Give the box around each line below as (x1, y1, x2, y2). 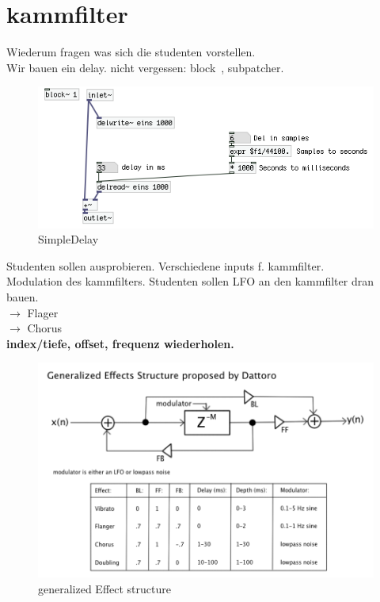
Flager (27, 304, 59, 320)
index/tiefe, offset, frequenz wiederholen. (6, 335, 234, 351)
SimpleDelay (38, 231, 99, 247)
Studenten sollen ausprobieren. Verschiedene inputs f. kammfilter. (6, 257, 325, 274)
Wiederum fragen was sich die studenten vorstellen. (6, 44, 256, 60)
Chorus (27, 320, 63, 336)
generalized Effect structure (38, 580, 171, 596)
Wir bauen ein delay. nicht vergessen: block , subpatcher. (6, 59, 284, 75)
